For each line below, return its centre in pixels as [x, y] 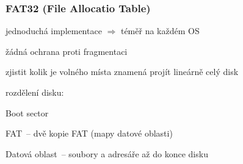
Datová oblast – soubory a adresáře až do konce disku [107, 153]
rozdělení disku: [35, 92]
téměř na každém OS [160, 31]
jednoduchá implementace [54, 31]
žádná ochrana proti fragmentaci [67, 51]
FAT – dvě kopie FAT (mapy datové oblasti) [89, 133]
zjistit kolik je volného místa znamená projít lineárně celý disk [122, 72]
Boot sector [27, 112]
